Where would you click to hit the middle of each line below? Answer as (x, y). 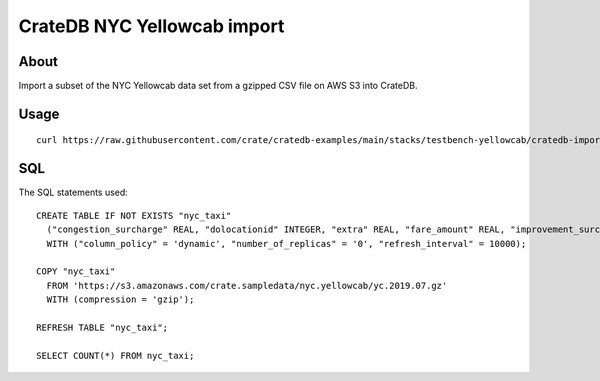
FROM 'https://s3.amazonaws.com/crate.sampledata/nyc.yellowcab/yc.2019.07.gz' (247, 285)
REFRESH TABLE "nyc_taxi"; (102, 327)
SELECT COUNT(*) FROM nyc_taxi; (115, 355)
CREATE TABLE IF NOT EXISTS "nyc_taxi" (134, 215)
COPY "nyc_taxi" (76, 271)
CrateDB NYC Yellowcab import (151, 26)
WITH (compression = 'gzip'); (120, 299)
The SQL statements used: (73, 192)
